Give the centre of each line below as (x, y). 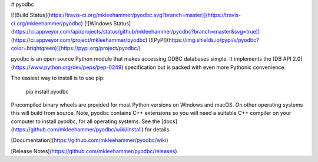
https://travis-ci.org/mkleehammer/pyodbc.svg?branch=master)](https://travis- (145, 15)
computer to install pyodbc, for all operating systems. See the (85, 121)
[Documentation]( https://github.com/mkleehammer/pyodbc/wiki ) (90, 140)
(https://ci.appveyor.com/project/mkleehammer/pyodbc (78, 40)
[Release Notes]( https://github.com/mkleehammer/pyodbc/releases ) (94, 151)
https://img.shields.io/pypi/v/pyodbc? (214, 40)
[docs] (169, 121)
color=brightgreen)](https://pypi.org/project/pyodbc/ (75, 48)
